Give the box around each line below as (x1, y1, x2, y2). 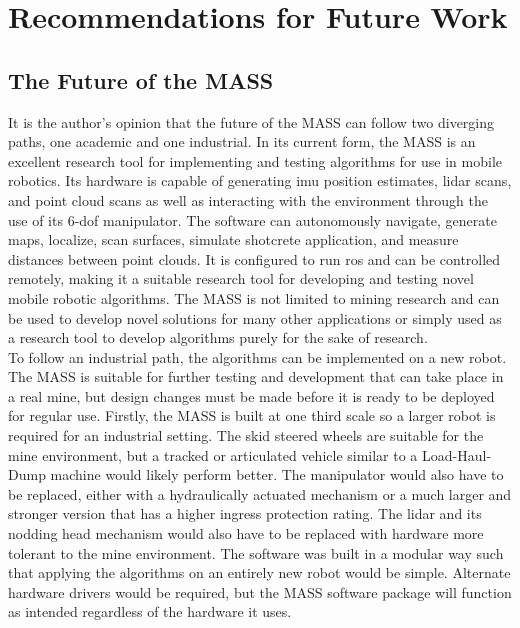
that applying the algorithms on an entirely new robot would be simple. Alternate (8, 562, 511, 583)
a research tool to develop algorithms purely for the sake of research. (8, 327, 428, 348)
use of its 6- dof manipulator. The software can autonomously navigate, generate (8, 209, 497, 230)
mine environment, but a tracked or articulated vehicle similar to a (8, 444, 418, 465)
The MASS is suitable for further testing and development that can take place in (8, 366, 504, 387)
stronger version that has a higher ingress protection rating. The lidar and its (8, 503, 482, 524)
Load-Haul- (422, 444, 492, 465)
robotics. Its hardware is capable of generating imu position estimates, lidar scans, (8, 170, 512, 191)
